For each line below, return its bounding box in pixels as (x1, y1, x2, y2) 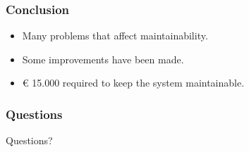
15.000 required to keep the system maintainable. (32, 75, 245, 90)
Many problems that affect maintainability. (22, 28, 208, 43)
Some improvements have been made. (22, 51, 184, 66)
